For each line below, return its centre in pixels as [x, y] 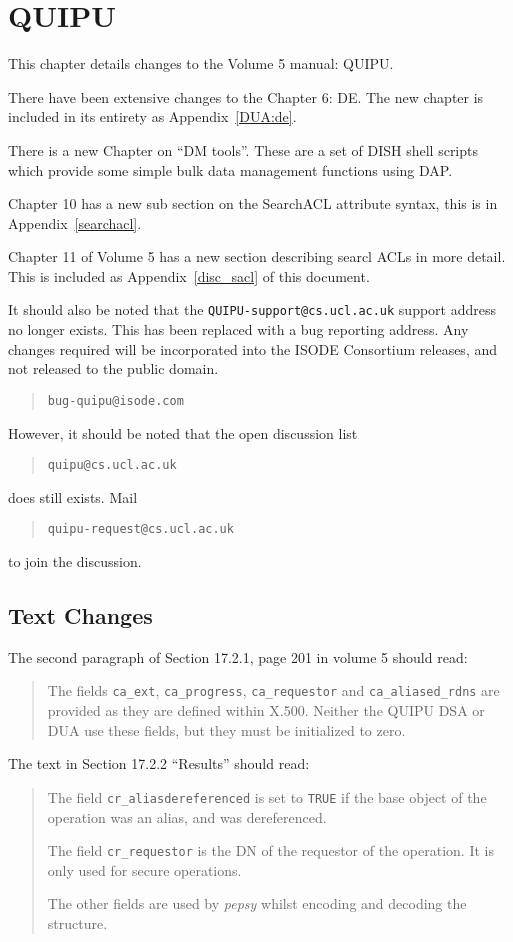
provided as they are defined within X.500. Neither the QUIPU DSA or [266, 710]
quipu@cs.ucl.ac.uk [112, 465]
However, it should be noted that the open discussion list [183, 432]
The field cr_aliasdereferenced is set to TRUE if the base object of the [267, 796]
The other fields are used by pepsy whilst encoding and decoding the [257, 903]
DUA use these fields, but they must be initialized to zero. [226, 729]
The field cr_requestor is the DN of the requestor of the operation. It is [270, 850]
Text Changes [80, 615]
